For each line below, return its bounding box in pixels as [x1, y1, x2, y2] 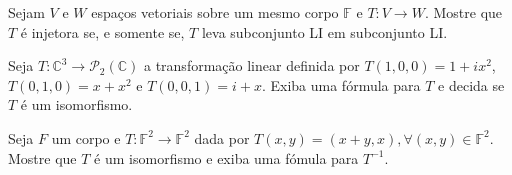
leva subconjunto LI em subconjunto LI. [201, 21, 448, 42]
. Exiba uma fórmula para [261, 74, 421, 95]
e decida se [438, 74, 505, 95]
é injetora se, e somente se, [20, 21, 185, 42]
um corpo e [51, 127, 121, 148]
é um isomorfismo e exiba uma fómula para [94, 147, 359, 168]
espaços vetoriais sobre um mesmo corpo [91, 2, 339, 22]
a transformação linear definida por [143, 55, 360, 76]
